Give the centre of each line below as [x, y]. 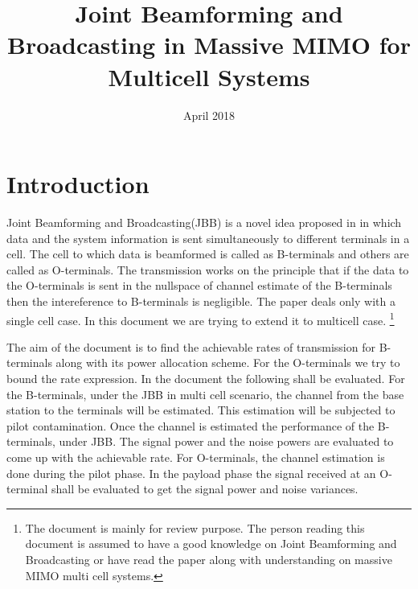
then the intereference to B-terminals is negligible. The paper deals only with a [201, 301]
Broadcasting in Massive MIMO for [209, 45]
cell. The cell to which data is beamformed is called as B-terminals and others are [208, 254]
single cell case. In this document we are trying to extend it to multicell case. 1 [201, 319]
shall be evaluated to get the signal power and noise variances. [205, 489]
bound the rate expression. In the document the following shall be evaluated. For [206, 379]
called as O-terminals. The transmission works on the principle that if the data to [208, 269]
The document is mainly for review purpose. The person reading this [195, 527]
